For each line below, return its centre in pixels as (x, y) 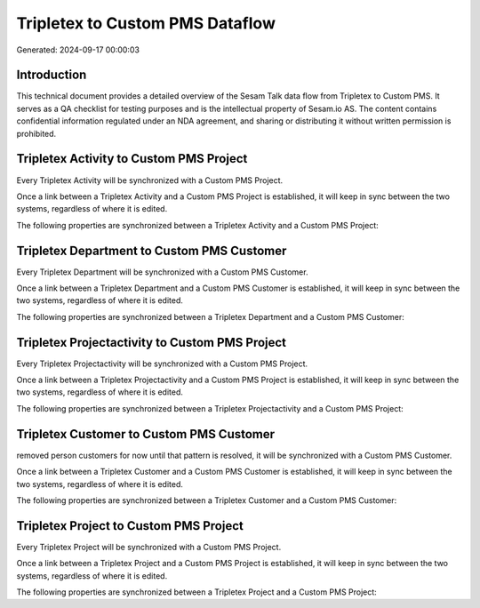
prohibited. (36, 133)
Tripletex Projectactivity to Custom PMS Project (152, 342)
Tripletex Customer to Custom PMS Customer (146, 434)
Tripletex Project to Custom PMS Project (130, 526)
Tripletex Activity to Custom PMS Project (132, 159)
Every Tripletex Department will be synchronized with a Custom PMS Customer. (162, 272)
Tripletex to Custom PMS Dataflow (146, 23)
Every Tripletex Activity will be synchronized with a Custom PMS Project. (150, 180)
